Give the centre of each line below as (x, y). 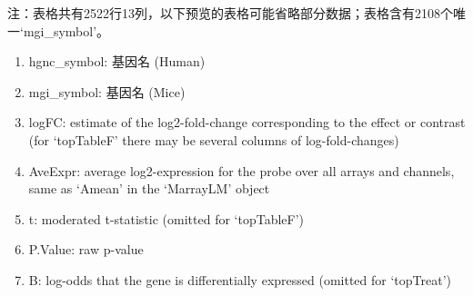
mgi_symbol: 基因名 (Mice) (107, 91)
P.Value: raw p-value (86, 249)
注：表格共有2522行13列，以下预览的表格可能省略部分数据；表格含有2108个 (230, 13)
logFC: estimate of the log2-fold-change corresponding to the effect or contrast (247, 122)
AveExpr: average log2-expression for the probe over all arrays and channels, (242, 170)
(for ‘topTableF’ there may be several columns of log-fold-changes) (214, 139)
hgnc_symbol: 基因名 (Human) (117, 61)
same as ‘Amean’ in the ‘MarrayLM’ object (149, 188)
